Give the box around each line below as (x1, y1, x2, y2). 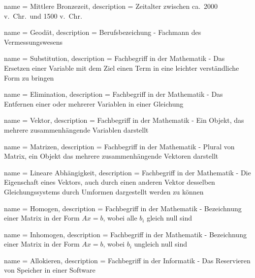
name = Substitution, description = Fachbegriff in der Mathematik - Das (4, 53, 225, 63)
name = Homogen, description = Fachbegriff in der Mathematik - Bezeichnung (4, 203, 242, 213)
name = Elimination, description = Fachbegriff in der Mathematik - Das (4, 89, 223, 99)
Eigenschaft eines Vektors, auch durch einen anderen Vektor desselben (4, 177, 215, 187)
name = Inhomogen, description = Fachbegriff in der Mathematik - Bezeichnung (4, 229, 247, 239)
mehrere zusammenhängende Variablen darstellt (4, 124, 149, 135)
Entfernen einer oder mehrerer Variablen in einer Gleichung (4, 98, 184, 109)
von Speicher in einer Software (4, 265, 96, 275)
